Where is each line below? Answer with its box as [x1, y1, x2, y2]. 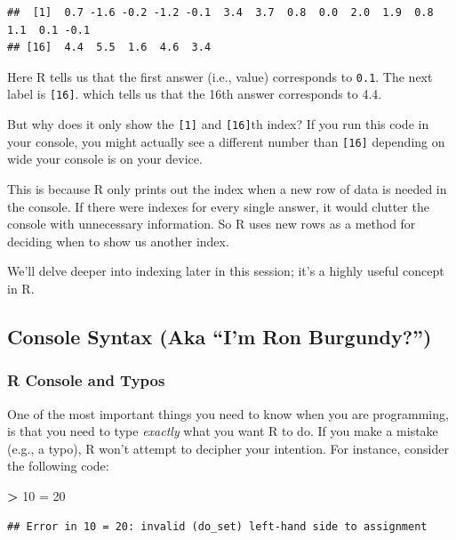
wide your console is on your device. [7, 149, 203, 168]
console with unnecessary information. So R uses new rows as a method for [7, 214, 416, 233]
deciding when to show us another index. [7, 231, 229, 250]
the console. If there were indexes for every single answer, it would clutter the [7, 197, 429, 215]
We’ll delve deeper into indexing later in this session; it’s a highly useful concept [7, 262, 444, 280]
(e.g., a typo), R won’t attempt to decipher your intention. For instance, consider [7, 439, 449, 457]
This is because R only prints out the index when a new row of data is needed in [7, 180, 447, 197]
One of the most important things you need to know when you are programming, [7, 404, 449, 423]
